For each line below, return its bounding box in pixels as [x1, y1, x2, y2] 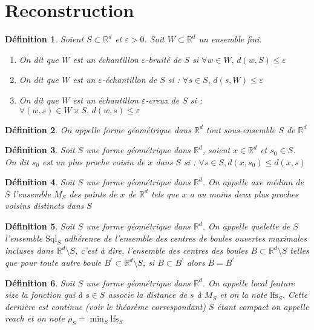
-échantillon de [102, 73, 157, 86]
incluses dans [5, 244, 54, 257]
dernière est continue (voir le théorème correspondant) [5, 300, 206, 312]
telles [290, 244, 309, 257]
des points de [69, 187, 117, 200]
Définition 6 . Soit [5, 276, 75, 289]
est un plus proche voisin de [42, 155, 145, 168]
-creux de [145, 93, 180, 106]
